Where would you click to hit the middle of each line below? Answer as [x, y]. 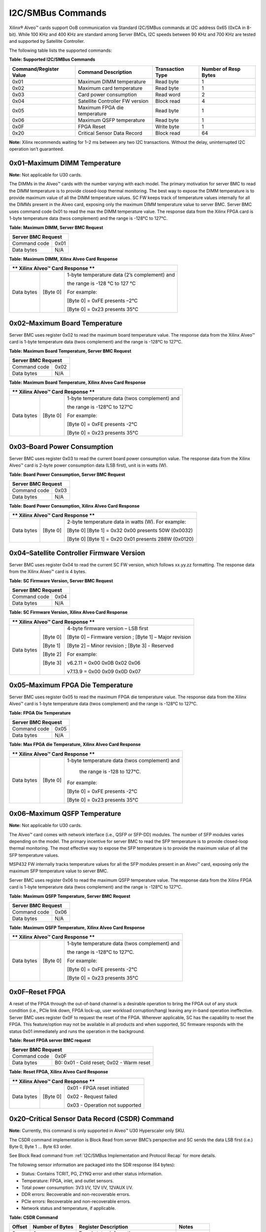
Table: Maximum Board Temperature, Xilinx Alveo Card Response [78, 382]
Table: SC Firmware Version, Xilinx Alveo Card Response [68, 612]
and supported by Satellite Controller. [47, 41]
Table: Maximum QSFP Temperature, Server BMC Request [70, 896]
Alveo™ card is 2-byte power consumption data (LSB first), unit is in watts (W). [88, 465]
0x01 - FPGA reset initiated [98, 1088]
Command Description [105, 72]
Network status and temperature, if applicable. [69, 1208]
